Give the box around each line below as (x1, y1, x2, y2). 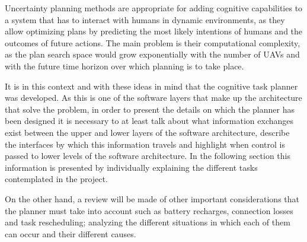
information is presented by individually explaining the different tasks (5, 161, 258, 173)
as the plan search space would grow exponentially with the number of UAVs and (5, 48, 300, 60)
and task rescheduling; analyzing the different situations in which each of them (5, 216, 290, 228)
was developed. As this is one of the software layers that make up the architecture (5, 91, 302, 104)
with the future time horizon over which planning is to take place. (5, 59, 244, 72)
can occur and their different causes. (5, 227, 136, 240)
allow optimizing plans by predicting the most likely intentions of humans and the (5, 25, 303, 37)
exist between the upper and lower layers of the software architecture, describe (5, 126, 290, 138)
